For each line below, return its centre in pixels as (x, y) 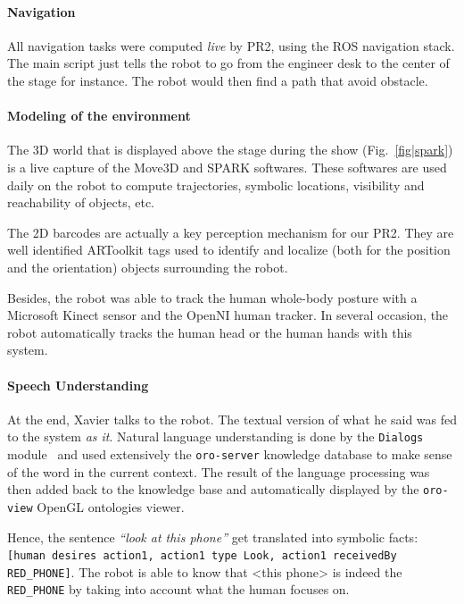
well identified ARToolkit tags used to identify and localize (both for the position (229, 250)
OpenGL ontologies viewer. (111, 506)
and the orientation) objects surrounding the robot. (148, 267)
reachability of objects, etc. (81, 202)
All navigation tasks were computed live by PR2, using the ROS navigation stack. (231, 45)
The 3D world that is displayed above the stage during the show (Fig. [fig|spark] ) (230, 150)
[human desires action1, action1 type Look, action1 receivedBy (202, 556)
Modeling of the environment (99, 116)
